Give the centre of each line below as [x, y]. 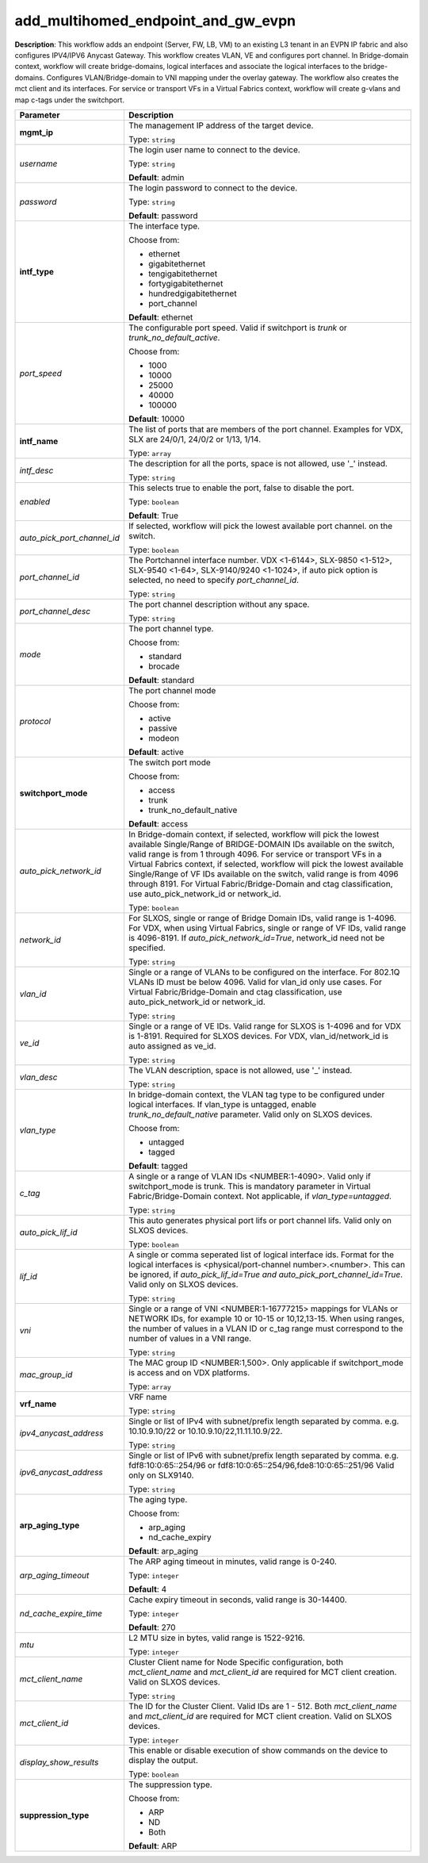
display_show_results [59, 1762]
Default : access [158, 823]
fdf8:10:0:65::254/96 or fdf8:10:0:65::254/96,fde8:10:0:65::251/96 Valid [261, 1465]
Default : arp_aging [163, 1551]
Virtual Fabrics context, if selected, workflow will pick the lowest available [266, 864]
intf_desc [36, 470]
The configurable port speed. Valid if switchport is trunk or [238, 328]
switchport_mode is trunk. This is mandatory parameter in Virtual [249, 1186]
